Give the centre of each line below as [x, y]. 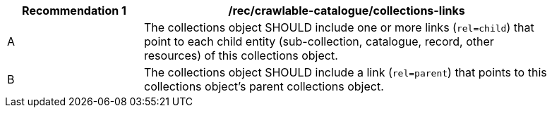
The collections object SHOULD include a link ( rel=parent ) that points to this [346, 72]
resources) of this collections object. [241, 55]
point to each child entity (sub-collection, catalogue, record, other [319, 41]
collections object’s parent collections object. [264, 86]
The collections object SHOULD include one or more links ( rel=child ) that [339, 27]
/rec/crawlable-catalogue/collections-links [347, 11]
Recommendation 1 [74, 11]
